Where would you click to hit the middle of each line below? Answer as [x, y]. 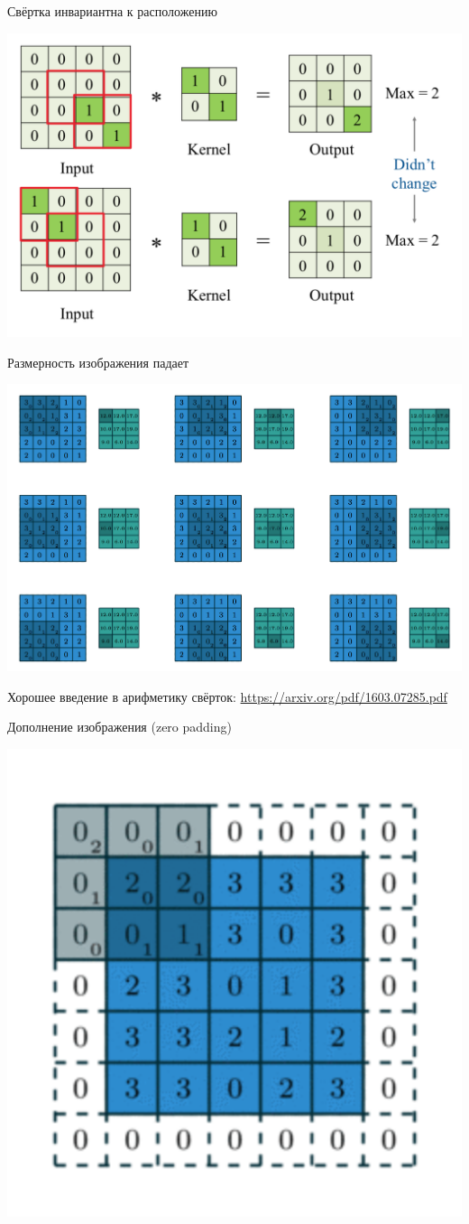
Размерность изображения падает [98, 362]
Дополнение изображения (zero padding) [120, 727]
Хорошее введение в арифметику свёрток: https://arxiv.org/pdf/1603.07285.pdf [227, 696]
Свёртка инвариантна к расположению [112, 11]
